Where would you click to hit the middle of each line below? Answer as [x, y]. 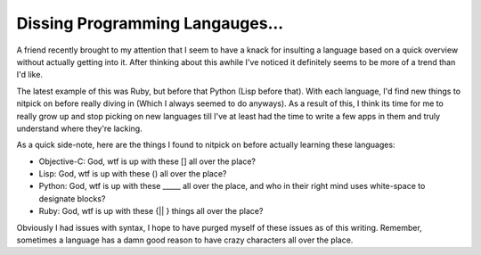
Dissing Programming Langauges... [150, 23]
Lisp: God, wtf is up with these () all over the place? [133, 174]
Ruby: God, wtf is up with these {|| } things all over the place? [151, 211]
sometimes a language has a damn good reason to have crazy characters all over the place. [185, 240]
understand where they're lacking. [79, 128]
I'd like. [30, 75]
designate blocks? [72, 198]
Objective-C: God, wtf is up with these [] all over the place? [147, 161]
